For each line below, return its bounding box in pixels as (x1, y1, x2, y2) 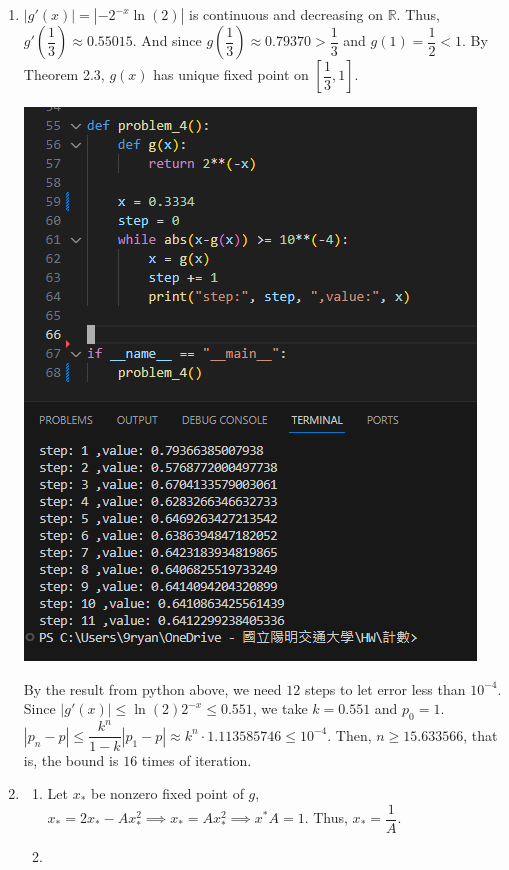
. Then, (327, 724, 372, 745)
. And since (132, 30, 202, 50)
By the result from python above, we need (23, 678, 282, 699)
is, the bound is (23, 749, 119, 770)
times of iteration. (141, 749, 252, 770)
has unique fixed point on (153, 64, 309, 84)
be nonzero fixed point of (91, 783, 244, 804)
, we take (252, 698, 308, 719)
